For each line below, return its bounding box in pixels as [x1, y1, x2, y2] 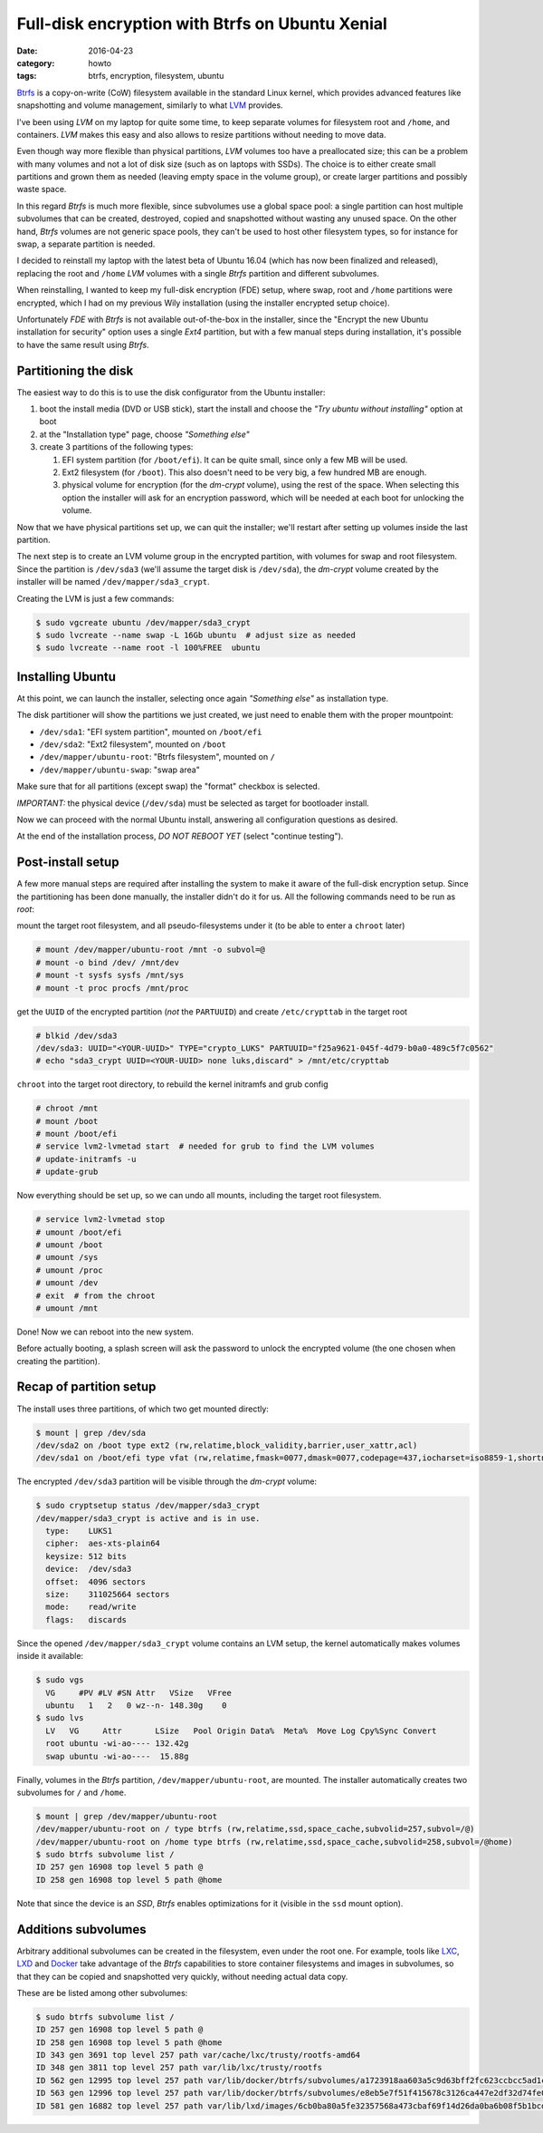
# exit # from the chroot [35, 1290, 156, 1301]
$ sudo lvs [35, 1713, 84, 1723]
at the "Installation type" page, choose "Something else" [39, 429, 251, 440]
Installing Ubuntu [16, 669, 117, 684]
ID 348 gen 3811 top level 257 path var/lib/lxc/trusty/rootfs [35, 2062, 323, 2073]
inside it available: [16, 1651, 84, 1662]
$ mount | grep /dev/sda [35, 1428, 147, 1438]
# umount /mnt [35, 1303, 99, 1314]
